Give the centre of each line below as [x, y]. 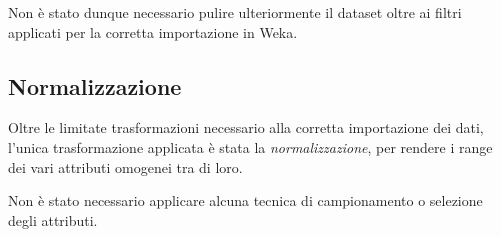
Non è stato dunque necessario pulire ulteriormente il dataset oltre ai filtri [235, 12]
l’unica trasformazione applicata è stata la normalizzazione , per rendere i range [250, 146]
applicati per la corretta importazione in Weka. [153, 31]
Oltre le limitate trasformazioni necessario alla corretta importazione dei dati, [246, 127]
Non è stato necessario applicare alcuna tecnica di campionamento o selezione [245, 200]
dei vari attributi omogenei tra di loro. [125, 166]
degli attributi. [53, 219]
